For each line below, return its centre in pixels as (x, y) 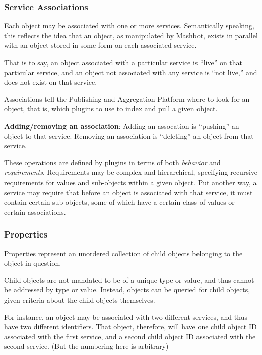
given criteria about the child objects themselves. (80, 299)
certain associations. (35, 212)
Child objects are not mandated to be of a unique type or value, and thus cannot (129, 280)
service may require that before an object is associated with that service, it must (128, 192)
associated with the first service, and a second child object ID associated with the (130, 336)
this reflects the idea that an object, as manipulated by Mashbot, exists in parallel (131, 35)
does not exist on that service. (51, 82)
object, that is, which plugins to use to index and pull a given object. (111, 109)
